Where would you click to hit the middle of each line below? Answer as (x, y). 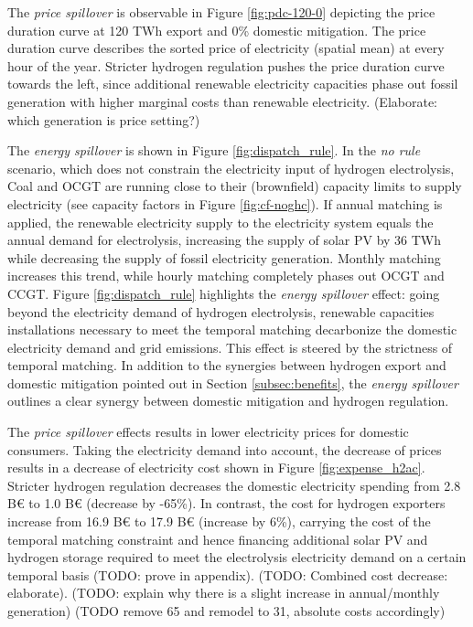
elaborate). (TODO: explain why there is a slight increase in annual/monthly (224, 593)
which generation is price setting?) (104, 119)
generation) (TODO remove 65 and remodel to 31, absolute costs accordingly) (226, 611)
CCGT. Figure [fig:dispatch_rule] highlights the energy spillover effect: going (224, 293)
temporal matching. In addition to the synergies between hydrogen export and (227, 365)
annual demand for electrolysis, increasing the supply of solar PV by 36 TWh (225, 240)
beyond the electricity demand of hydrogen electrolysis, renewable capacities (221, 311)
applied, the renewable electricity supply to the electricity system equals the (220, 222)
